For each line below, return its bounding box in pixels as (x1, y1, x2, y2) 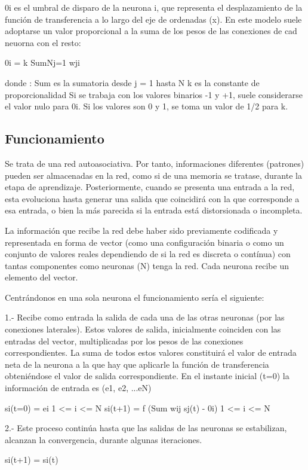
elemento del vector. (5, 271, 78, 283)
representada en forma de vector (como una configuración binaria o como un (5, 236, 284, 248)
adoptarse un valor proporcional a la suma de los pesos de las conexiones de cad (5, 25, 297, 37)
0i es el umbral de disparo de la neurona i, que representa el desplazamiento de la (5, 1, 303, 13)
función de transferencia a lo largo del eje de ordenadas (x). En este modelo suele (5, 13, 302, 25)
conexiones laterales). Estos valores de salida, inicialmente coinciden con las (5, 323, 281, 335)
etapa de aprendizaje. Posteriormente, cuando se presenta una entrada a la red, (5, 181, 295, 193)
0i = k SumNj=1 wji (5, 56, 81, 69)
